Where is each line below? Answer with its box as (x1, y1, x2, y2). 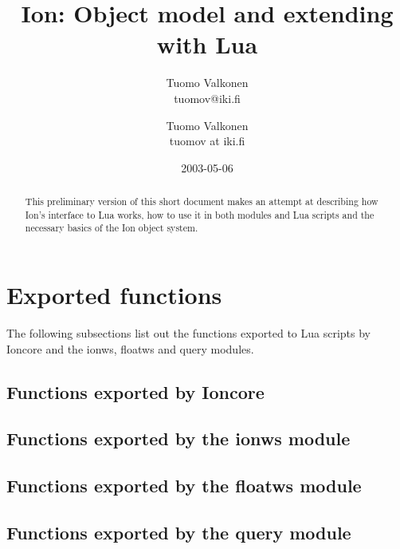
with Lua (156, 28, 258, 61)
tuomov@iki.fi (174, 89, 241, 106)
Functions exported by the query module (6, 519, 351, 544)
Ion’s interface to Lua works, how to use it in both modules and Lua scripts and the (25, 207, 375, 221)
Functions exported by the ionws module (6, 426, 351, 451)
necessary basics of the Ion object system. (25, 221, 198, 235)
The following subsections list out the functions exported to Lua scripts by (6, 324, 371, 341)
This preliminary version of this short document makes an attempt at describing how (25, 195, 378, 208)
